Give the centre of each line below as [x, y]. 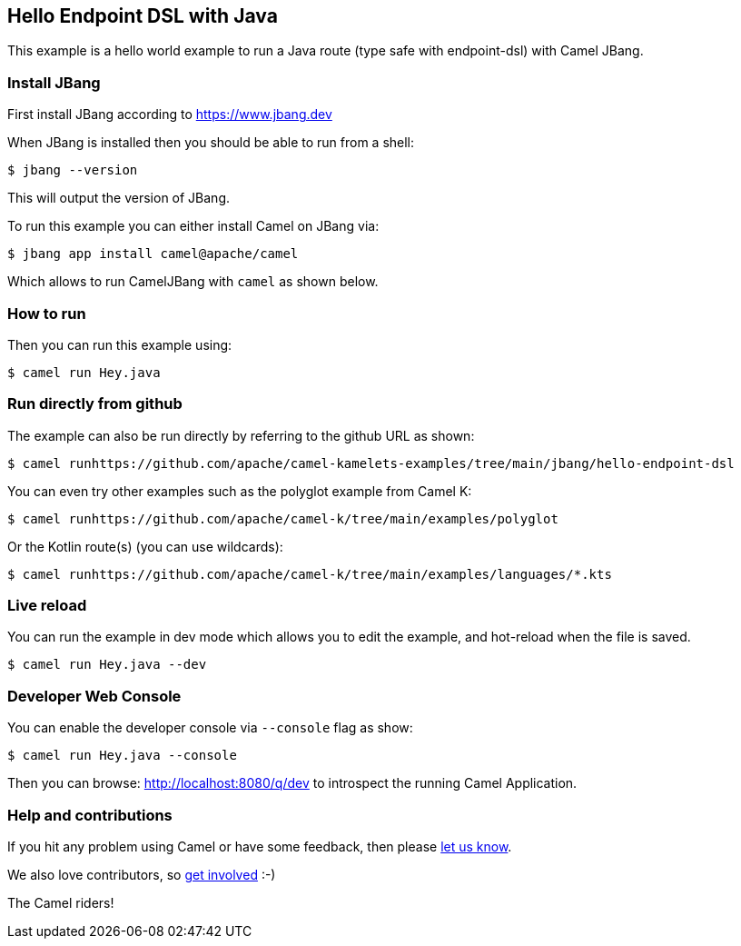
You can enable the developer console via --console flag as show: [210, 728]
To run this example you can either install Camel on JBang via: [193, 226]
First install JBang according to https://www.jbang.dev [170, 115]
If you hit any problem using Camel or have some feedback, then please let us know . [260, 846]
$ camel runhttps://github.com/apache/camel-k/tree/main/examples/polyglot [283, 518]
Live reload [47, 606]
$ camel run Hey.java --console [122, 756]
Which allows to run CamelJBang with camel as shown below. [193, 282]
